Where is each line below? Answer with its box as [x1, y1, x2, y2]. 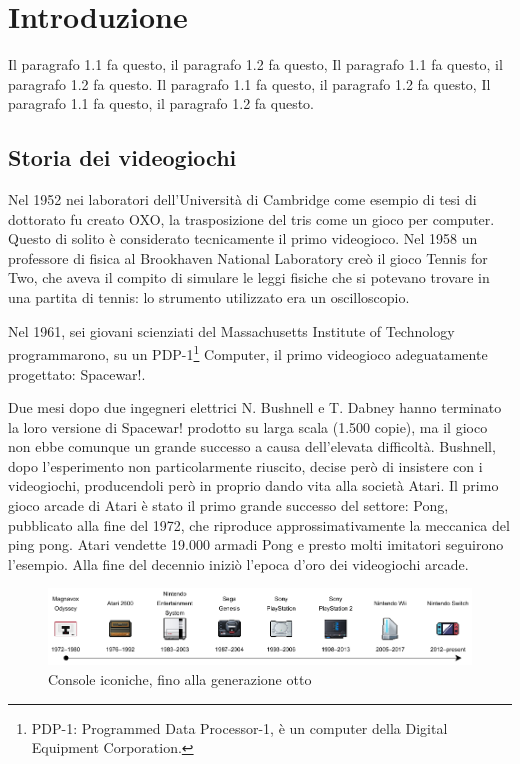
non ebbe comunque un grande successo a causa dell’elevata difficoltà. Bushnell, [8, 436, 496, 457]
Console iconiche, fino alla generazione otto [48, 669, 312, 689]
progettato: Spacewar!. [8, 363, 146, 384]
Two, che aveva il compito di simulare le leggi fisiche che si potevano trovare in [8, 267, 490, 288]
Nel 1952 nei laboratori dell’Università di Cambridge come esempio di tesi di [8, 189, 477, 210]
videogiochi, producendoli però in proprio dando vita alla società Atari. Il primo [8, 475, 499, 496]
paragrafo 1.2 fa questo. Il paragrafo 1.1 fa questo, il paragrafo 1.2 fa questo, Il [8, 73, 491, 94]
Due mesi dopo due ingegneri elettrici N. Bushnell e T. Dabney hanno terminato [8, 397, 502, 418]
